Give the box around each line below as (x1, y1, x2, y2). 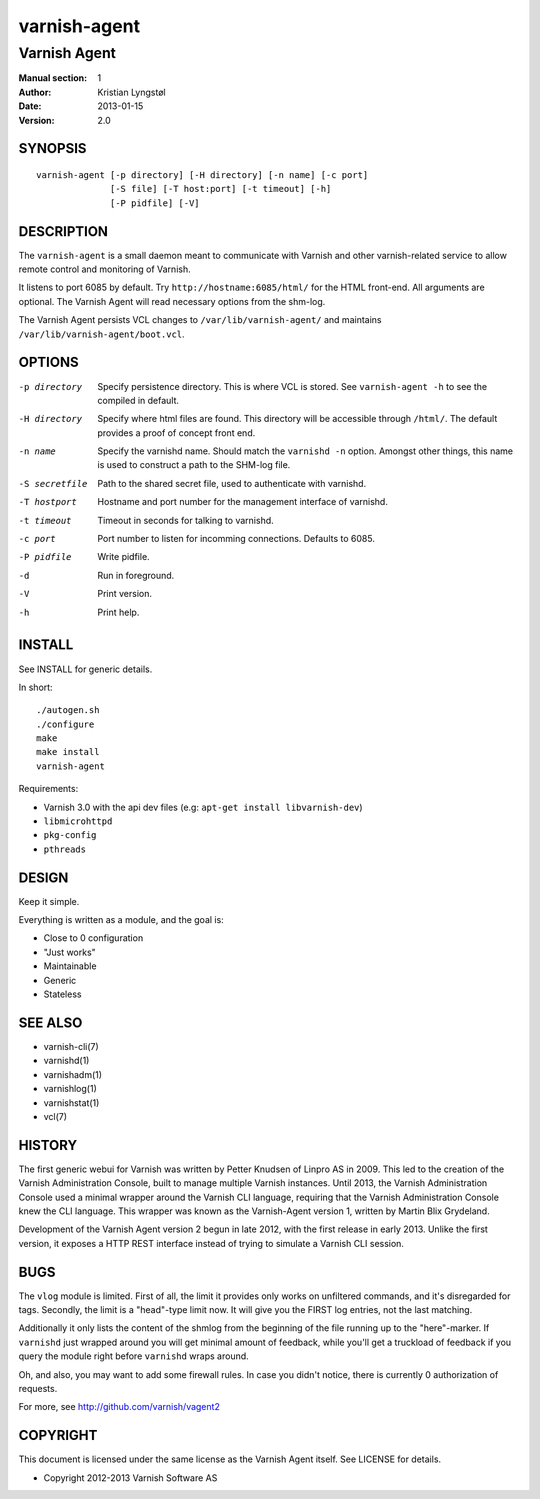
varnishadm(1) (43, 1068, 103, 1080)
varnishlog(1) (43, 1083, 97, 1095)
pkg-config (43, 830, 97, 841)
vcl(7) (43, 1110, 68, 1122)
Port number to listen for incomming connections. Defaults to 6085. (97, 533, 375, 545)
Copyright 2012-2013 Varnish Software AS (43, 1471, 218, 1484)
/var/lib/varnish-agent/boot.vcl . (18, 328, 185, 340)
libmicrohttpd (43, 816, 113, 827)
